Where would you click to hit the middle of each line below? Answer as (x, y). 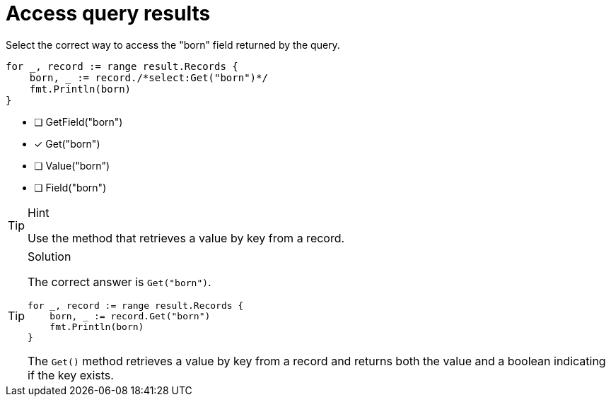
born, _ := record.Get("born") (130, 316)
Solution (50, 256)
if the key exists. (71, 375)
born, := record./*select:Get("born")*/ (149, 77)
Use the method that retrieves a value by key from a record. (186, 238)
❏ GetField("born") (78, 122)
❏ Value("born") (72, 165)
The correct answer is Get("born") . (120, 282)
